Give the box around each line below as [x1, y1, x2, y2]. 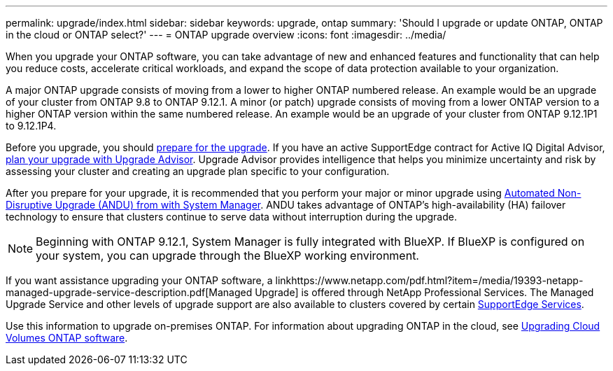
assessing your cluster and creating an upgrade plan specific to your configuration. [6, 165, 390, 177]
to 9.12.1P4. [6, 120, 57, 132]
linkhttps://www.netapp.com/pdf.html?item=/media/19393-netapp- [275, 274, 584, 286]
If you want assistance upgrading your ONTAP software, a [6, 274, 273, 286]
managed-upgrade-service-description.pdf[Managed [6, 286, 253, 298]
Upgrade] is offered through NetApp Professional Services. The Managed [255, 286, 594, 298]
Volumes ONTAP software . [6, 332, 128, 344]
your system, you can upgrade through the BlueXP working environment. [36, 248, 419, 262]
